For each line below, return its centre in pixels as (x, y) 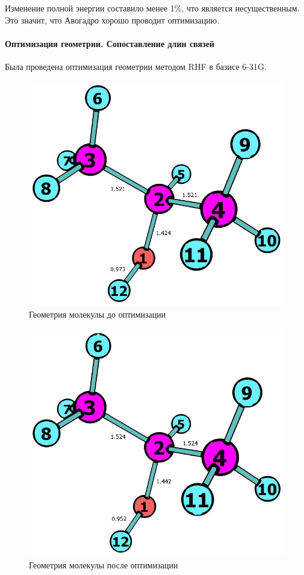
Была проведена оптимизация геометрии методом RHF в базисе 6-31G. (136, 66)
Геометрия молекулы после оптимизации (104, 564)
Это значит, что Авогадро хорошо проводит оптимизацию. (112, 20)
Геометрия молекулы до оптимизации (98, 314)
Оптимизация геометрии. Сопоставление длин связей (110, 43)
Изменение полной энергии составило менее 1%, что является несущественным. (152, 8)
